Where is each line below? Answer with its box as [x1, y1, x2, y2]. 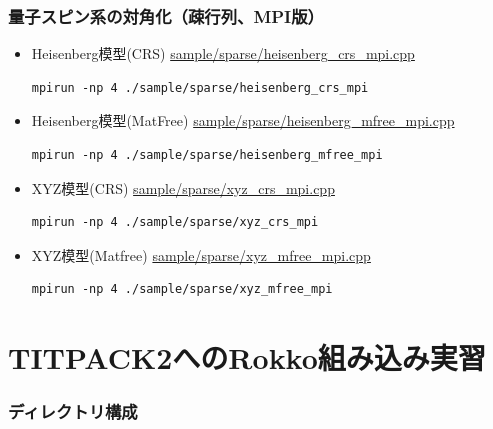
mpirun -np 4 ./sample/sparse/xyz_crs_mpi [31, 215, 319, 230]
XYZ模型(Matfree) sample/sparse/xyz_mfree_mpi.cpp [31, 244, 371, 265]
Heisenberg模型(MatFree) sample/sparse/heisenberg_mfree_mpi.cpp [31, 110, 455, 131]
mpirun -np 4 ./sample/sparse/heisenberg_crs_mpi [31, 80, 369, 95]
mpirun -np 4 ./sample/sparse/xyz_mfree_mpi [31, 282, 333, 297]
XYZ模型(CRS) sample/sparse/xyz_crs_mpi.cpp [31, 177, 335, 198]
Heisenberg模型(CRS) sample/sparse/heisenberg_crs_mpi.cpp [31, 43, 415, 64]
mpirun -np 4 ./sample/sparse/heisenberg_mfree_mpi [31, 148, 383, 162]
